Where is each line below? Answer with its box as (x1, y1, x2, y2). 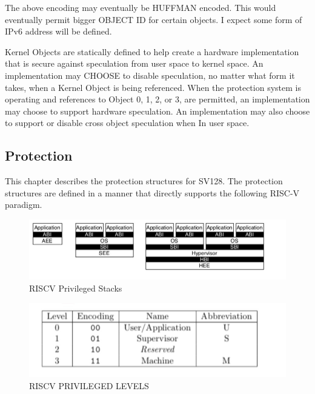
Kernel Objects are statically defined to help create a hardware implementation (5, 45, 299, 58)
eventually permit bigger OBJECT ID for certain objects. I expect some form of (5, 13, 302, 25)
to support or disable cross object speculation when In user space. (5, 116, 250, 129)
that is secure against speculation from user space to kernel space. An (5, 57, 264, 70)
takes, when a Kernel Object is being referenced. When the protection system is (5, 81, 301, 93)
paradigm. (5, 198, 42, 211)
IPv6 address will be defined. (5, 25, 112, 38)
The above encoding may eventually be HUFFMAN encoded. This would (5, 1, 276, 13)
